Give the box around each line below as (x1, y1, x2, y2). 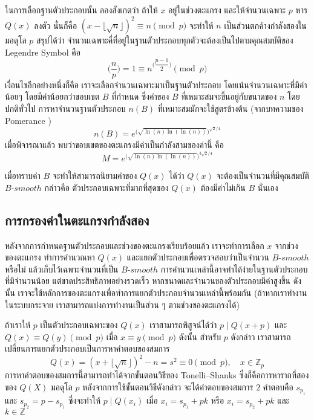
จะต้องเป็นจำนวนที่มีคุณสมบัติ (216, 169, 309, 182)
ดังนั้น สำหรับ (178, 330, 221, 343)
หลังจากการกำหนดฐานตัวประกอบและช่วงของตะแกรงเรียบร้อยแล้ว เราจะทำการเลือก (5, 239, 264, 251)
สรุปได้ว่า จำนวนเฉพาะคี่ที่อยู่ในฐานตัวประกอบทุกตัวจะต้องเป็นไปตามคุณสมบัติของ (36, 34, 293, 47)
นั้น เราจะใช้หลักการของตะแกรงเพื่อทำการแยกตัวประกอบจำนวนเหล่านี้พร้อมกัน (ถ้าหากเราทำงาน (5, 286, 307, 299)
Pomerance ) (5, 114, 51, 126)
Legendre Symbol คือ (5, 45, 80, 58)
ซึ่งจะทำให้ (68, 394, 101, 407)
